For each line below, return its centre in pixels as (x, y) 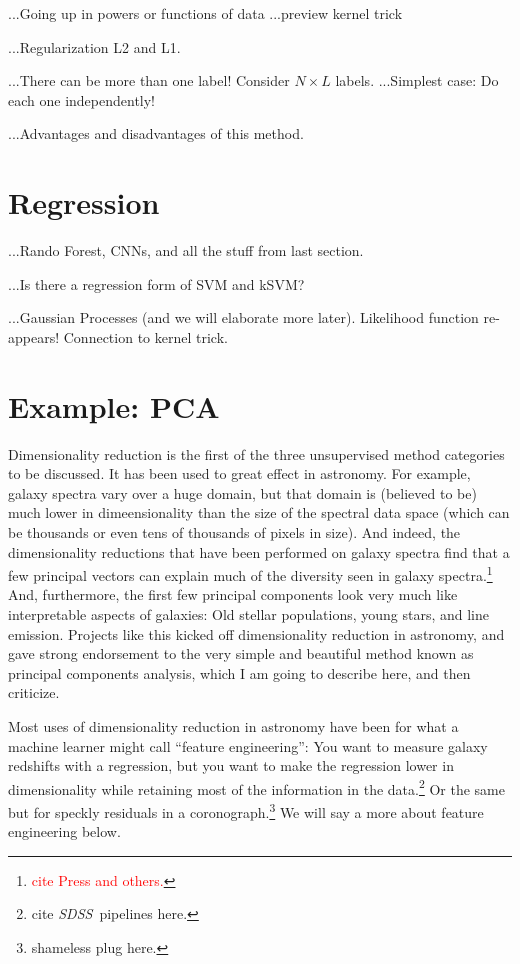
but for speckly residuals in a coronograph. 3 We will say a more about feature (246, 810)
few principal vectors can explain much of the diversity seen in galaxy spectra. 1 (250, 573)
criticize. (34, 692)
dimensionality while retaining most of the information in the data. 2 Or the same (257, 787)
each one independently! (82, 99)
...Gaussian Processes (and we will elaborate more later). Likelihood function (243, 317)
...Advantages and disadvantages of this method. (156, 133)
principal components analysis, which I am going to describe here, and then (239, 672)
